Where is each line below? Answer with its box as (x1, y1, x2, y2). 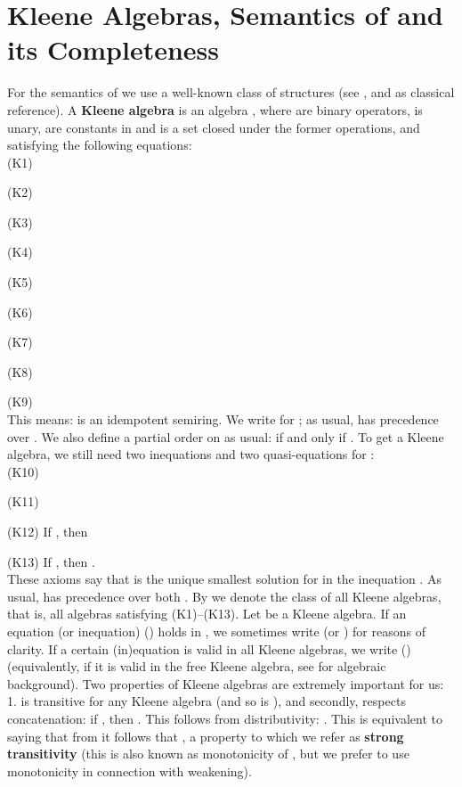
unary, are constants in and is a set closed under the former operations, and (7, 118, 420, 136)
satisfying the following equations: (7, 135, 192, 154)
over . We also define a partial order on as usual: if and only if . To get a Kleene (7, 427, 444, 446)
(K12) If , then (7, 522, 88, 540)
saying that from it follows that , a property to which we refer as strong (7, 726, 404, 745)
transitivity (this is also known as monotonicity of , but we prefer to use (7, 744, 409, 763)
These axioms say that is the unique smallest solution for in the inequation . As (7, 570, 442, 588)
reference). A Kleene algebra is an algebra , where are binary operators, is (7, 100, 423, 119)
